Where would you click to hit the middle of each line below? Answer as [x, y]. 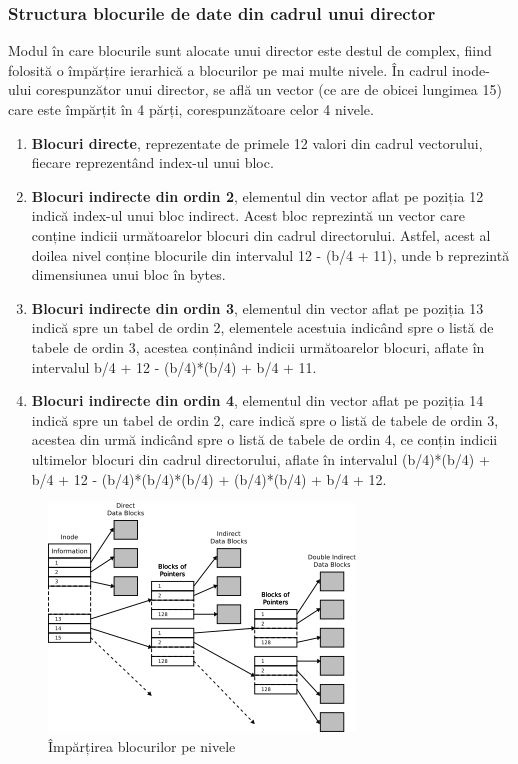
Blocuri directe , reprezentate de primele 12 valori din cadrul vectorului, [257, 142]
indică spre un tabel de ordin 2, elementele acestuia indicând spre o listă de [262, 327]
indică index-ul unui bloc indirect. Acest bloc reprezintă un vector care [248, 215]
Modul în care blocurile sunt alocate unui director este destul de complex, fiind [250, 50]
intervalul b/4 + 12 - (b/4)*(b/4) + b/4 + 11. [174, 366]
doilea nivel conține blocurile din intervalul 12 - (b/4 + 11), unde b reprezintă [270, 254]
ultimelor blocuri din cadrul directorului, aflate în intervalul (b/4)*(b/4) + [260, 458]
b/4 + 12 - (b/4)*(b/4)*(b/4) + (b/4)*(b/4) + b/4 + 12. [209, 478]
